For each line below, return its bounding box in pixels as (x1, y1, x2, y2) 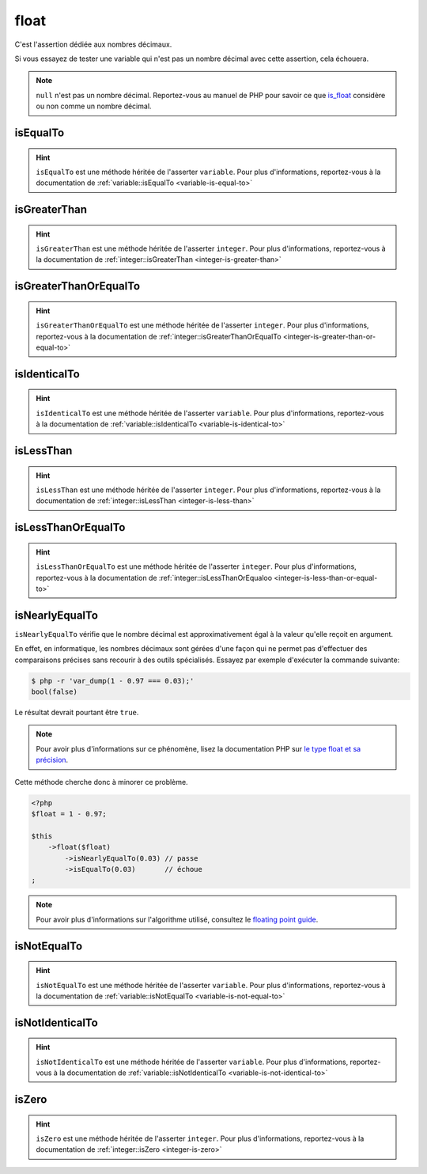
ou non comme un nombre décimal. (36, 101, 152, 111)
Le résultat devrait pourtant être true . (14, 708, 139, 718)
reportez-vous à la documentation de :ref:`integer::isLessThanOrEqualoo (36, 573, 273, 582)
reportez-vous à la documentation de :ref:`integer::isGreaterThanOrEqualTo (36, 331, 282, 341)
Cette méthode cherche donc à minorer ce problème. (14, 777, 189, 786)
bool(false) (31, 687, 78, 696)
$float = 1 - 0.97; (31, 809, 107, 818)
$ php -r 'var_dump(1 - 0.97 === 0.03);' (31, 676, 195, 685)
